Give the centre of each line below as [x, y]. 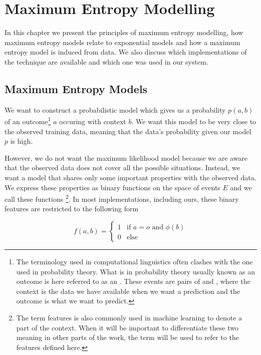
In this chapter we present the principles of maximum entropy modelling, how [124, 32]
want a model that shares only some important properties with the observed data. [130, 177]
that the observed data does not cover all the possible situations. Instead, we [122, 167]
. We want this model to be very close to [194, 121]
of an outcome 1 [28, 120]
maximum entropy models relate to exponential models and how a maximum [122, 42]
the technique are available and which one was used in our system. [106, 61]
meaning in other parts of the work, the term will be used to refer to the [127, 337]
